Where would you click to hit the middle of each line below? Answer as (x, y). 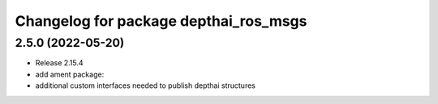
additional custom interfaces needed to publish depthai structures (145, 85)
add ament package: (70, 74)
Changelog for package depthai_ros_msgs (161, 21)
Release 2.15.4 (60, 63)
